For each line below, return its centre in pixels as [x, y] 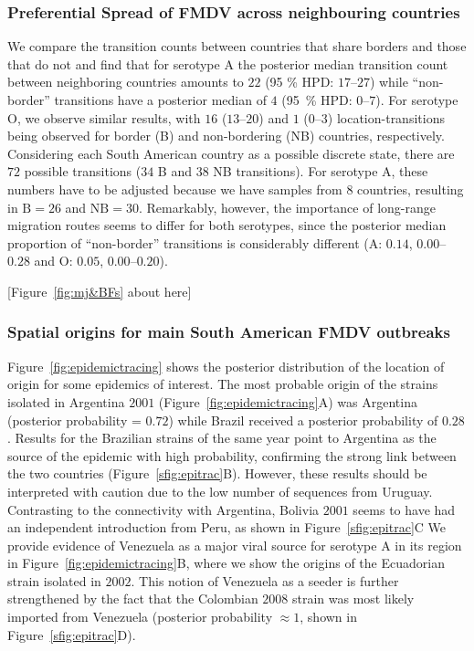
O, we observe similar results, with [104, 117]
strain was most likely [353, 598]
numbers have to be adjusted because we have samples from [175, 189]
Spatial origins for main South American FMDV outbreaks [229, 332]
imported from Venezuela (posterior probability [140, 617]
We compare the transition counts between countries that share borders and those [237, 46]
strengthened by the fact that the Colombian [133, 598]
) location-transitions [386, 117]
